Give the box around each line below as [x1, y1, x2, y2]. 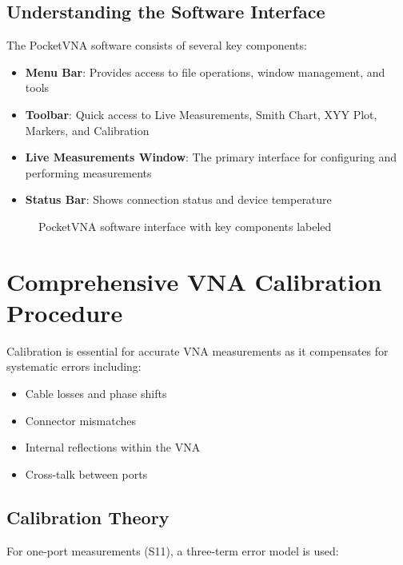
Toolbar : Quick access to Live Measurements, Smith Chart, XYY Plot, [25, 105, 377, 122]
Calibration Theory [6, 504, 170, 529]
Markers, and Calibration [25, 121, 150, 138]
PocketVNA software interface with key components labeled [38, 217, 332, 234]
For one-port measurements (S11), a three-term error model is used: [6, 542, 339, 559]
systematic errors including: [6, 358, 142, 375]
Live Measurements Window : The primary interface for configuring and [25, 149, 397, 165]
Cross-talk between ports [25, 465, 148, 482]
